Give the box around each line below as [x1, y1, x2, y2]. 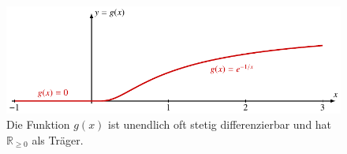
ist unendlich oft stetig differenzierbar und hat [108, 116, 332, 133]
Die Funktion [6, 116, 70, 133]
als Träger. [32, 131, 84, 148]
